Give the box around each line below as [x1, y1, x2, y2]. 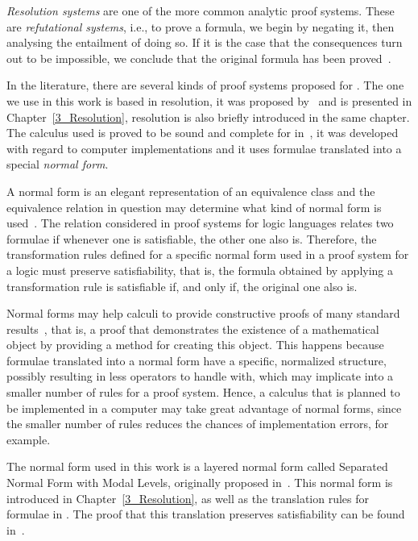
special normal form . [6, 156, 109, 173]
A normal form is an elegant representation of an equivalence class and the [6, 182, 375, 199]
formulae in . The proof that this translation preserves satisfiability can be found [6, 506, 405, 522]
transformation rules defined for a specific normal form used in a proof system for [6, 246, 409, 263]
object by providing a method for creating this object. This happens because [6, 336, 384, 353]
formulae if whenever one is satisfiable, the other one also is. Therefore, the [6, 230, 377, 247]
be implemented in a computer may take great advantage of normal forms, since [6, 399, 402, 416]
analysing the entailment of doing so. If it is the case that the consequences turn [6, 34, 403, 51]
